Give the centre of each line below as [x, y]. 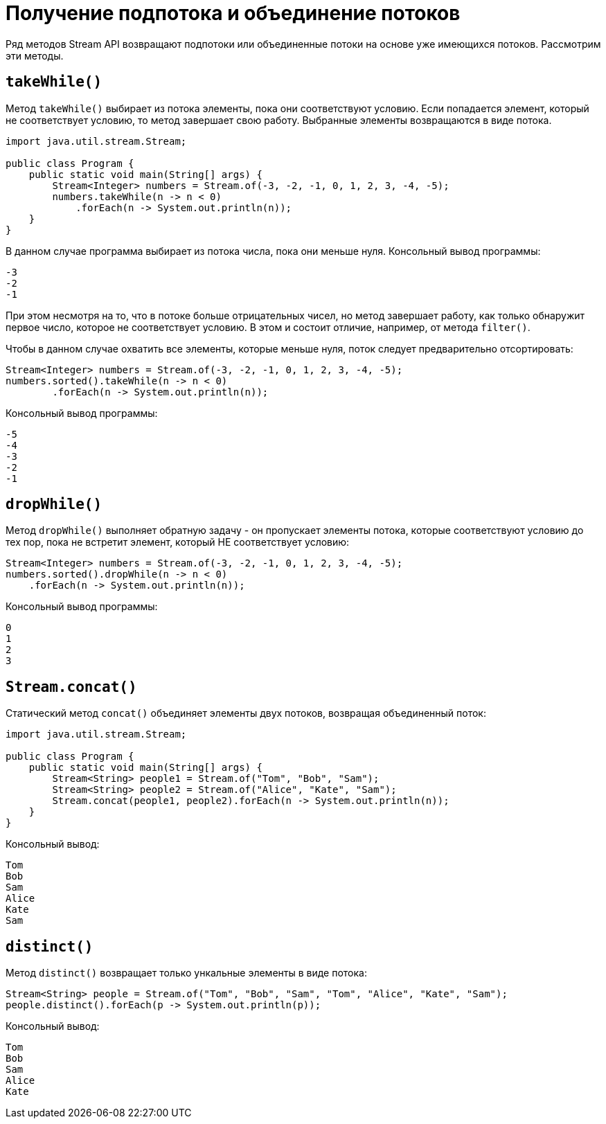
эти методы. [35, 55]
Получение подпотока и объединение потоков [233, 13]
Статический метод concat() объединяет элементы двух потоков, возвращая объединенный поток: [246, 713]
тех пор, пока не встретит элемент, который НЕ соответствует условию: [178, 542]
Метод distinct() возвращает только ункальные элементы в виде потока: [186, 973]
